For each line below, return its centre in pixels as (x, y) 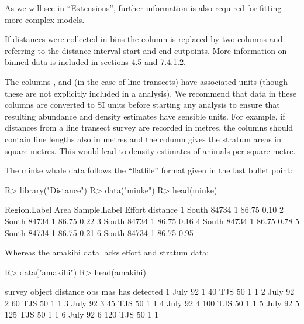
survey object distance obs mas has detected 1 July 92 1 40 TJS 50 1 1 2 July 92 (150, 291)
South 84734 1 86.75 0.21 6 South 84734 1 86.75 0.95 (99, 232)
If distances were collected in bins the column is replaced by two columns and (144, 39)
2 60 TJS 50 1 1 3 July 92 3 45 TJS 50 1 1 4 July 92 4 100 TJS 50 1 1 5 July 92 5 (152, 303)
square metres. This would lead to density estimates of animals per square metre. (150, 150)
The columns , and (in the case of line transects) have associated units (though (146, 81)
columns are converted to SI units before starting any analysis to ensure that (142, 105)
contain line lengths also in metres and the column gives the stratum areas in (143, 139)
